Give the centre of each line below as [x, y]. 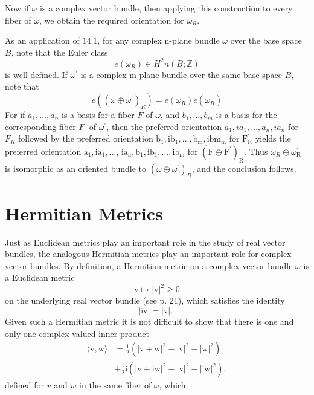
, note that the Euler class [59, 52]
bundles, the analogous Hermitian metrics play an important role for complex [148, 254]
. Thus [256, 151]
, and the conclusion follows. [244, 168]
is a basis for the [246, 115]
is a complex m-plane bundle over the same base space [181, 74]
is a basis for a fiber [98, 115]
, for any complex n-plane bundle [159, 40]
